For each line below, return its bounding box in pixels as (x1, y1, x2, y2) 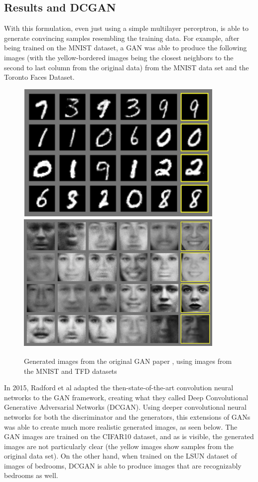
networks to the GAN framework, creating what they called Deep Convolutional (4, 392, 249, 402)
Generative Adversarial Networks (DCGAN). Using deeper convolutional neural (4, 402, 247, 412)
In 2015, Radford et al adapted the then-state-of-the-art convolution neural (4, 382, 234, 393)
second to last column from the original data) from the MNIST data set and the (4, 62, 249, 72)
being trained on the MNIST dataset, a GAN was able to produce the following (4, 42, 247, 53)
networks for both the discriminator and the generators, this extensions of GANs (4, 411, 251, 422)
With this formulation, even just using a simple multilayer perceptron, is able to (4, 23, 249, 33)
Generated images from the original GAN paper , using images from (24, 355, 232, 366)
